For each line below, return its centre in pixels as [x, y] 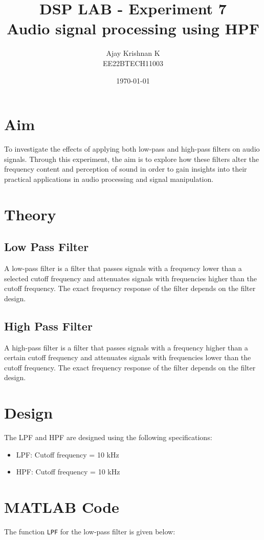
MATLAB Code [62, 507]
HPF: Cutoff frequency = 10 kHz [68, 472]
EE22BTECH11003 [133, 63]
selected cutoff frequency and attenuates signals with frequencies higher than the [130, 278]
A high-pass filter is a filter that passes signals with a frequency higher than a [126, 347]
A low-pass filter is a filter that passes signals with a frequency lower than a [123, 268]
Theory [30, 214]
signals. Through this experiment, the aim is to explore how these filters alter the [132, 159]
